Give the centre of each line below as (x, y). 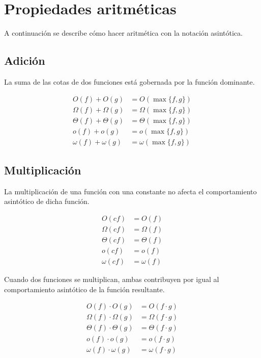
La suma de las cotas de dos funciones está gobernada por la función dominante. (129, 81)
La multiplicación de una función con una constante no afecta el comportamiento (130, 191)
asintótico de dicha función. (47, 201)
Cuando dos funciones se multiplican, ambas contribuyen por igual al (112, 279)
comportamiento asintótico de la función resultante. (84, 289)
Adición (25, 60)
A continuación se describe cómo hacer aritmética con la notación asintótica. (123, 33)
